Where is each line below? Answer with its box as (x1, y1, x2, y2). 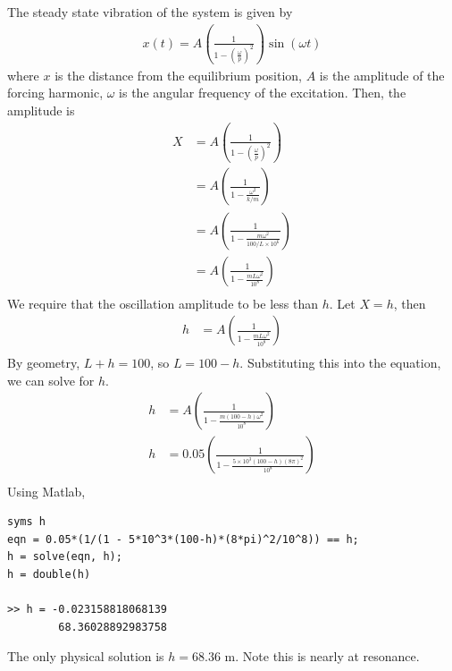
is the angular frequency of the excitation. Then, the (119, 83, 406, 102)
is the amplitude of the (319, 65, 445, 84)
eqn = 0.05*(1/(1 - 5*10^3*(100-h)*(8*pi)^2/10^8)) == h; (7, 532, 359, 546)
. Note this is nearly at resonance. (235, 647, 420, 666)
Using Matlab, (7, 481, 86, 500)
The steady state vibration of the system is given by (7, 3, 293, 21)
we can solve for (7, 370, 95, 389)
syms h (7, 515, 46, 529)
